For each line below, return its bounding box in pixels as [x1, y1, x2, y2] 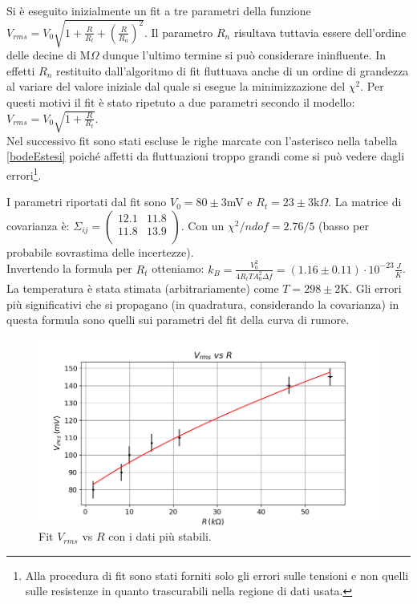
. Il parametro [144, 23, 213, 40]
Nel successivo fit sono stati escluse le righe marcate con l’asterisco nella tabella [6, 132, 398, 148]
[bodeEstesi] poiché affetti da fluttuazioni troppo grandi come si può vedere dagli [6, 148, 405, 164]
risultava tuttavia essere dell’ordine [233, 23, 407, 40]
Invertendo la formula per [6, 260, 132, 277]
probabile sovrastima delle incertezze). [6, 243, 194, 260]
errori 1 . [6, 164, 42, 183]
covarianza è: [6, 217, 70, 233]
